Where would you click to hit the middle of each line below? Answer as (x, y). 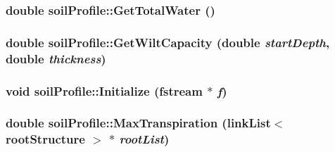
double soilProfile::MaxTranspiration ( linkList (138, 123)
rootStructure (45, 139)
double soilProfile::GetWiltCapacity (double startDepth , (168, 42)
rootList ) (144, 139)
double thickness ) (56, 58)
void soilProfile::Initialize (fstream (104, 90)
